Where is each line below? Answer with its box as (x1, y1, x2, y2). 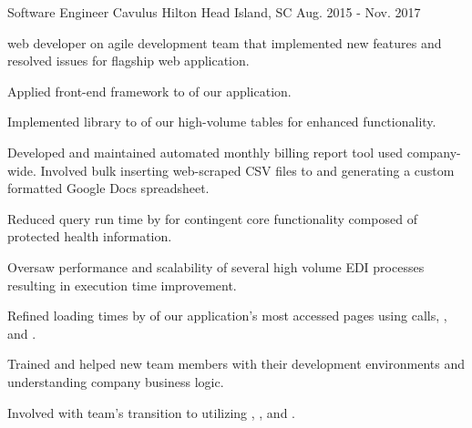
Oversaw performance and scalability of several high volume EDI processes (7, 257, 425, 276)
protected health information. (7, 227, 172, 246)
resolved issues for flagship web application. (7, 51, 250, 70)
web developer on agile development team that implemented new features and (7, 33, 442, 52)
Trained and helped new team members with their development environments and (7, 354, 465, 373)
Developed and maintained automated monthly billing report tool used (7, 142, 404, 161)
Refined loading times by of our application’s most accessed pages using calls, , (7, 306, 447, 325)
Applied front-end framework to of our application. (7, 81, 292, 100)
